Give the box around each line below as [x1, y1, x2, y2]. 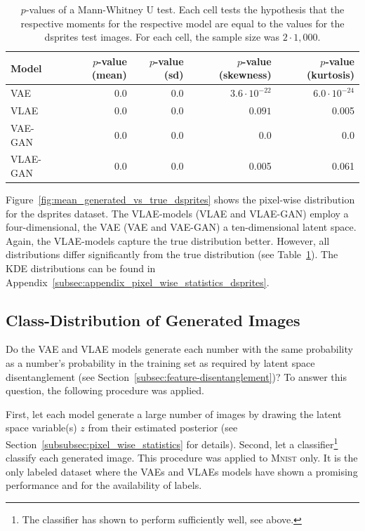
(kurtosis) [306, 67, 354, 82]
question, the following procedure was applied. [6, 383, 204, 398]
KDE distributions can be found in [6, 261, 156, 275]
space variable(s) [6, 420, 77, 435]
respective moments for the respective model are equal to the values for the [20, 15, 345, 30]
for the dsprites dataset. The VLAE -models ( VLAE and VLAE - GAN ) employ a [6, 206, 349, 220]
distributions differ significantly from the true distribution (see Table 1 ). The [6, 247, 338, 262]
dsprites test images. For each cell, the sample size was [44, 29, 279, 44]
